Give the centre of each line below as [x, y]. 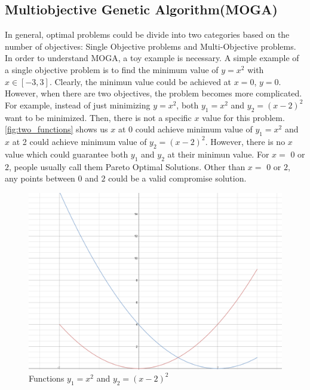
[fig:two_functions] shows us [56, 129]
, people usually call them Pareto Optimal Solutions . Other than [127, 166]
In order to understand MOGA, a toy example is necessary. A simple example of [152, 58]
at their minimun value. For [218, 154]
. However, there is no [245, 141]
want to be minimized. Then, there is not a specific [98, 117]
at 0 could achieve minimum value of [185, 129]
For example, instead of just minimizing [78, 105]
